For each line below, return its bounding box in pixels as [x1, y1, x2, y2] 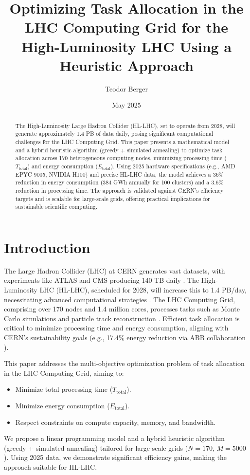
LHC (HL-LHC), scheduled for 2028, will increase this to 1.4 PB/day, [39, 285, 247, 295]
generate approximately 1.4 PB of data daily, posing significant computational [15, 129, 214, 138]
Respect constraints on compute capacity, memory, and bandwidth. [15, 417, 216, 427]
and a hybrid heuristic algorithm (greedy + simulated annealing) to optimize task [15, 146, 223, 154]
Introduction [4, 237, 90, 257]
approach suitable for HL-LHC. [4, 461, 97, 472]
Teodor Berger [105, 83, 148, 93]
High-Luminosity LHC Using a [21, 36, 232, 56]
